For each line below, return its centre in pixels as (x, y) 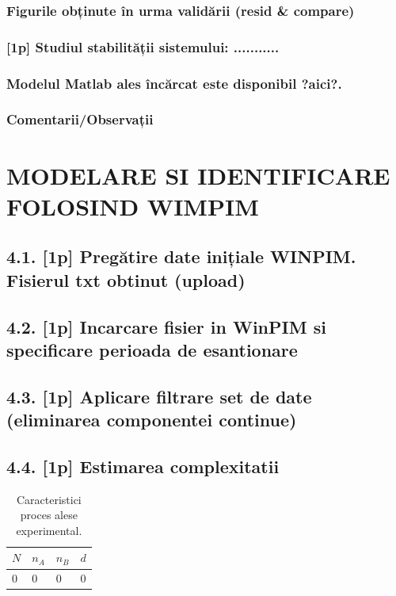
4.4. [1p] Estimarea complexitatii (143, 466)
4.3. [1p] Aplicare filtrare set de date (159, 396)
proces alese (49, 515)
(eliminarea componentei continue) (152, 420)
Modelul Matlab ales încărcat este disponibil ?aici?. (174, 83)
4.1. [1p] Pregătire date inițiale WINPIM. (181, 256)
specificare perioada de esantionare (152, 349)
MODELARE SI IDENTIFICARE (198, 175)
